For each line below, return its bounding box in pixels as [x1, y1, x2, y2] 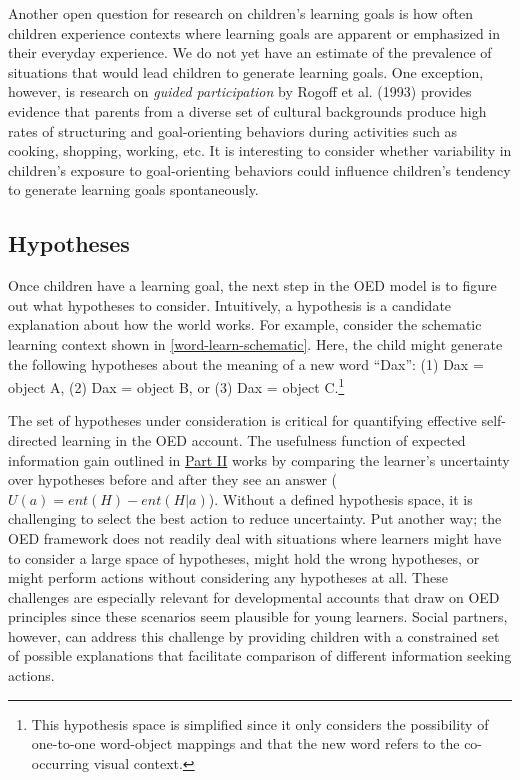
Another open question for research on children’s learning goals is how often [8, 3, 473, 23]
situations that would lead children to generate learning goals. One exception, [8, 61, 484, 82]
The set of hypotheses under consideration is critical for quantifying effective [8, 410, 477, 431]
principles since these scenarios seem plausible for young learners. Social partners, [8, 606, 508, 627]
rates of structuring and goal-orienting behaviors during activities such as [8, 120, 458, 141]
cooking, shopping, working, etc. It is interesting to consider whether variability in [8, 140, 512, 161]
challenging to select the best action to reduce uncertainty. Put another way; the [8, 508, 502, 529]
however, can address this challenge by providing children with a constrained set [8, 625, 500, 646]
